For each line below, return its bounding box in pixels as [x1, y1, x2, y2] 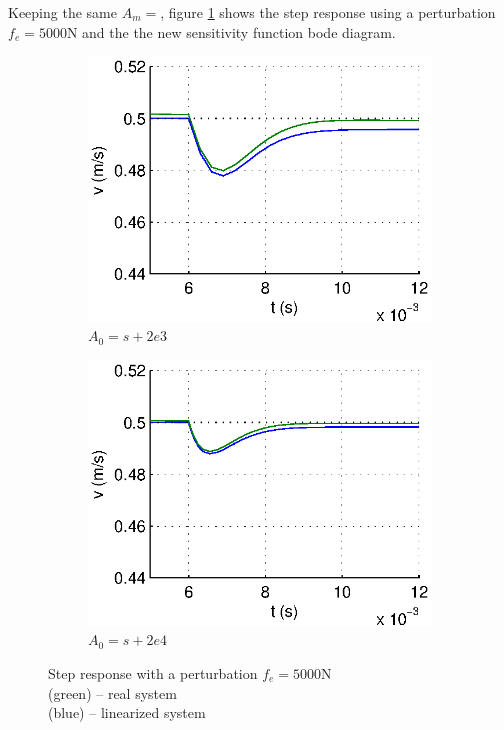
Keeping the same [8, 2, 117, 22]
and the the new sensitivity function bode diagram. [82, 21, 396, 42]
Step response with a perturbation [48, 662, 258, 683]
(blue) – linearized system [48, 702, 206, 723]
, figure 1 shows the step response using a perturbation [160, 2, 496, 22]
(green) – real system [48, 682, 177, 703]
